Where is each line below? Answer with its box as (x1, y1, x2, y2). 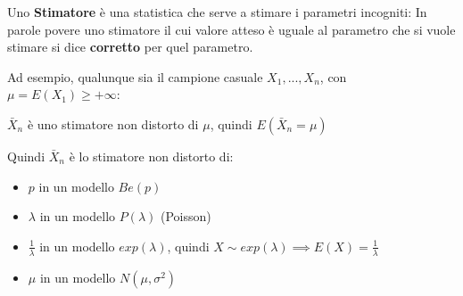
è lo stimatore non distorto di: (69, 146, 234, 165)
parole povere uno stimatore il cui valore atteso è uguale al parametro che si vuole (7, 20, 456, 38)
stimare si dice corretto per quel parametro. (7, 37, 253, 56)
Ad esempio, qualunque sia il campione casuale (7, 67, 263, 86)
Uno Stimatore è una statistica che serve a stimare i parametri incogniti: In (7, 3, 427, 21)
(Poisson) (161, 207, 211, 226)
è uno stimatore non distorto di (27, 114, 199, 133)
